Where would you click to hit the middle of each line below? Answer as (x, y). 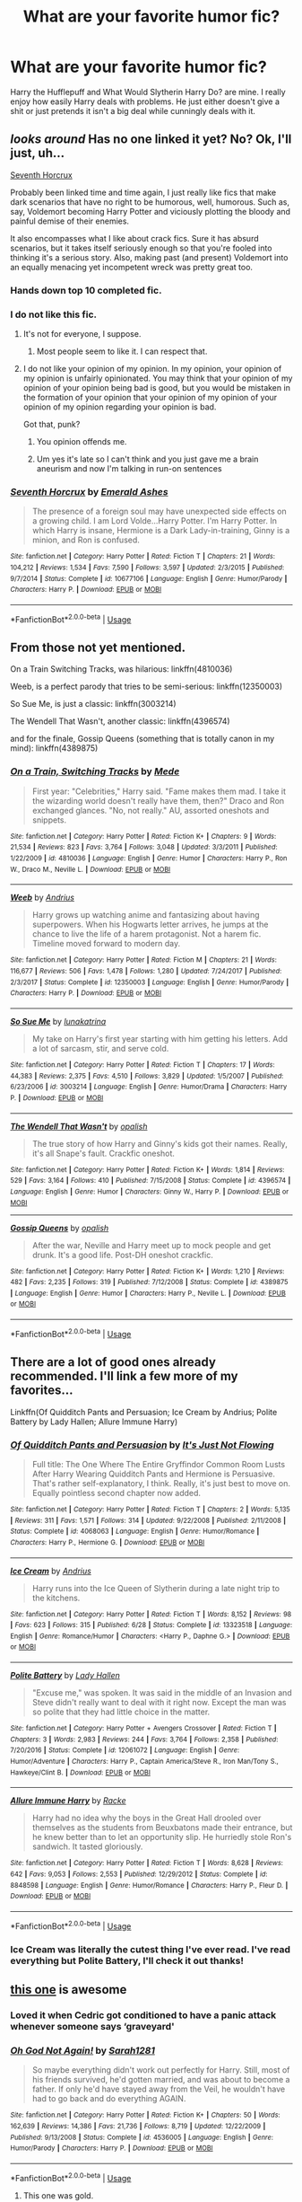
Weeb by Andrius (43, 898)
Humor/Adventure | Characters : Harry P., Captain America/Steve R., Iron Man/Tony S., (144, 1762)
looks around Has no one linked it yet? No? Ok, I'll (151, 140)
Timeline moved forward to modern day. (106, 944)
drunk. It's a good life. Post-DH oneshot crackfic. (122, 1255)
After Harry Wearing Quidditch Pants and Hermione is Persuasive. (154, 1474)
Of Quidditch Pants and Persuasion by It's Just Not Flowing (142, 1445)
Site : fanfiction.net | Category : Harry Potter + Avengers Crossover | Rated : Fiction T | (143, 1729)
